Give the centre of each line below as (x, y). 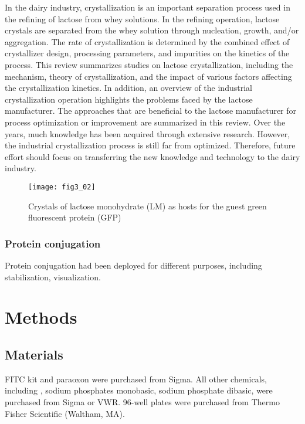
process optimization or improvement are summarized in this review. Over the (145, 122)
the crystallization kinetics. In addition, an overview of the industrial (128, 88)
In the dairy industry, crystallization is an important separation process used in (148, 7)
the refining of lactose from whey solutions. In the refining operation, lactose (142, 18)
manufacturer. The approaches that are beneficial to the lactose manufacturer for (151, 111)
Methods (41, 317)
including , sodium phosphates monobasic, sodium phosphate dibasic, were (139, 390)
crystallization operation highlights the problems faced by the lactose (129, 99)
